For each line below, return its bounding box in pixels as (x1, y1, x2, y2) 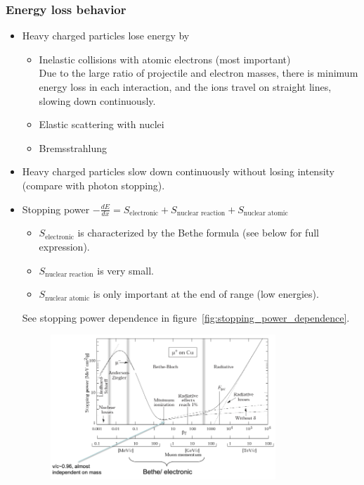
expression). (39, 239, 90, 253)
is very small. (97, 263, 154, 277)
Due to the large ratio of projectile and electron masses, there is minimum (39, 65, 358, 80)
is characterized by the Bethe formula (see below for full (77, 225, 319, 240)
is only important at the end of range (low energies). (93, 286, 319, 301)
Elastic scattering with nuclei (39, 117, 164, 132)
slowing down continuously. (39, 93, 156, 108)
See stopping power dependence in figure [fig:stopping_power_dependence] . (22, 310, 350, 325)
